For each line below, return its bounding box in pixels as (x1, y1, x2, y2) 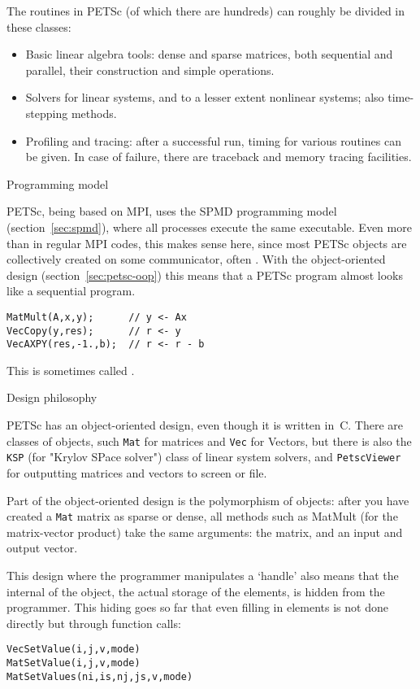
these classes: (6, 18, 71, 35)
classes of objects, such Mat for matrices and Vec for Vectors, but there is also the (6, 432, 412, 449)
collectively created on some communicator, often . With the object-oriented (6, 251, 386, 268)
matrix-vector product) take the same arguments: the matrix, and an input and (6, 523, 403, 540)
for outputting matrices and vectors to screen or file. (6, 464, 267, 481)
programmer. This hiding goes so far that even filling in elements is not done (6, 599, 388, 616)
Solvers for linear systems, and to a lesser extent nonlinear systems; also (25, 89, 384, 106)
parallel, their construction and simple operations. (25, 61, 275, 78)
